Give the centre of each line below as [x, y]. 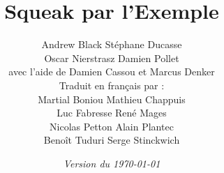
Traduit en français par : [112, 85]
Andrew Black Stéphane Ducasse [112, 44]
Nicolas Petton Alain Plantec [112, 126]
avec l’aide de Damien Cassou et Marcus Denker [112, 72]
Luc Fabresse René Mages [112, 113]
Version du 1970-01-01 [112, 163]
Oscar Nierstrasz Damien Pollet [112, 58]
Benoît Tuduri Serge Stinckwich [112, 140]
